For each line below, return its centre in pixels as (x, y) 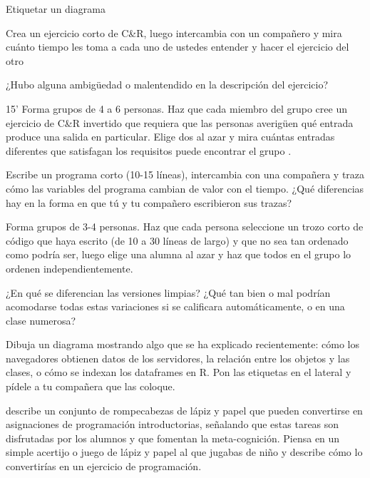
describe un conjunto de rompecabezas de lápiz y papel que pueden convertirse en (184, 410)
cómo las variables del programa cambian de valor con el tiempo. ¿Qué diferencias (185, 188)
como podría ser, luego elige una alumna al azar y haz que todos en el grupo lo (179, 254)
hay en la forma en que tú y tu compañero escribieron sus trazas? (149, 202)
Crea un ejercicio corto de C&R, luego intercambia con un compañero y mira (174, 32)
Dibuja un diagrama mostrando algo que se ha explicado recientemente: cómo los (183, 344)
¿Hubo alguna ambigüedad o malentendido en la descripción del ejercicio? (167, 85)
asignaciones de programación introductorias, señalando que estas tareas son (173, 424)
